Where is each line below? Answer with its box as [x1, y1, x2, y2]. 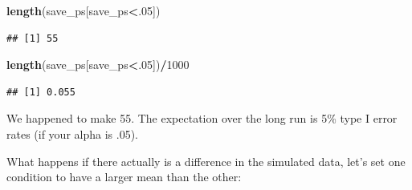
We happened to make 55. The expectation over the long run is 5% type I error [6, 110, 398, 127]
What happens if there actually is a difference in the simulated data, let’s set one [6, 152, 406, 169]
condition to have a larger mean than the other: [6, 168, 242, 185]
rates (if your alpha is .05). [6, 125, 138, 142]
